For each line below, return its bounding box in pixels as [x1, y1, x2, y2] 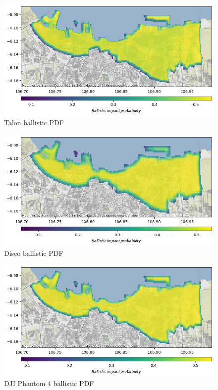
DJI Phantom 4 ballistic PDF [4, 378, 94, 389]
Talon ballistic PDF [4, 117, 64, 128]
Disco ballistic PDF [4, 247, 63, 258]
